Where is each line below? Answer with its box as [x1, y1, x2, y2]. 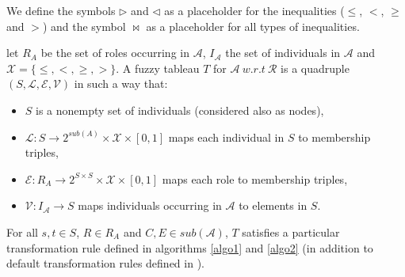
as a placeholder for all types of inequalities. [146, 17, 360, 34]
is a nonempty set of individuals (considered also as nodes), [36, 101, 324, 118]
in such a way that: [74, 75, 168, 92]
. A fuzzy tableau [116, 59, 200, 76]
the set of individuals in [225, 44, 341, 61]
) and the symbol [42, 17, 126, 34]
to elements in [239, 197, 308, 214]
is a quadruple [281, 59, 350, 76]
